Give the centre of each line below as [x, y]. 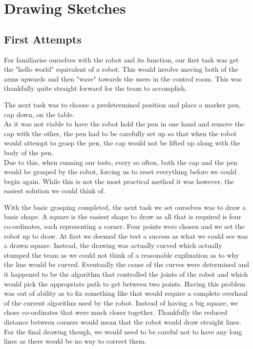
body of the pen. [29, 152]
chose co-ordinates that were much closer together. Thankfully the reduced [116, 312]
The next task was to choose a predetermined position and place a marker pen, [122, 104]
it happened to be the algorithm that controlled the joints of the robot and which [126, 274]
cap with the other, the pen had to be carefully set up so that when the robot [120, 133]
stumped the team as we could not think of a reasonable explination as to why [122, 255]
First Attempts [43, 39]
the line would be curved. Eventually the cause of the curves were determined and [127, 264]
